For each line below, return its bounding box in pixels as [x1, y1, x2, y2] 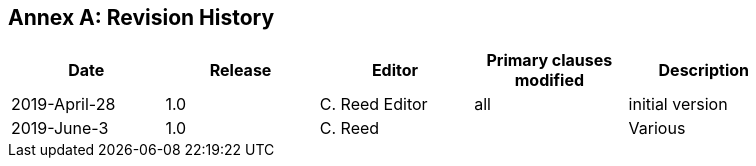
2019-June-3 [11, 118, 109, 139]
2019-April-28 [11, 94, 116, 115]
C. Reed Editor [319, 94, 428, 115]
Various [628, 118, 686, 139]
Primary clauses [486, 50, 613, 71]
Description [658, 60, 749, 81]
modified [514, 70, 585, 91]
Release [209, 60, 272, 81]
